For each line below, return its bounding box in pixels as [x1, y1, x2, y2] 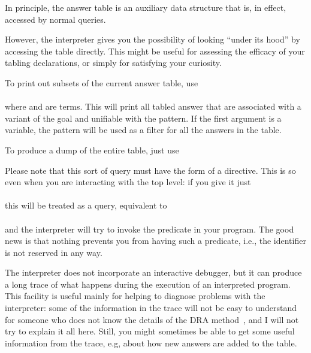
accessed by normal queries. [5, 13, 106, 25]
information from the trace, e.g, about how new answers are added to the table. [5, 336, 297, 349]
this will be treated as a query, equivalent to [5, 199, 167, 212]
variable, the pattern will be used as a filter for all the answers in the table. [5, 123, 282, 136]
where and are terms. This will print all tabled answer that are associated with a [5, 100, 301, 113]
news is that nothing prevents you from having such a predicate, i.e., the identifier [5, 234, 306, 247]
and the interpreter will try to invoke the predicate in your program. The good [5, 222, 294, 235]
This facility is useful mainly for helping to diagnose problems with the [5, 289, 265, 302]
